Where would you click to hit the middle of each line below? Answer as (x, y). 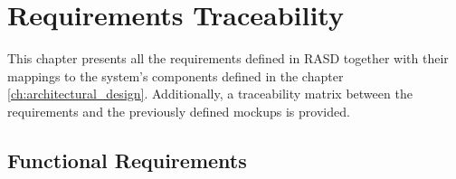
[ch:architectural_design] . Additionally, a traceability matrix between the (210, 94)
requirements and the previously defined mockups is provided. (179, 111)
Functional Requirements (127, 160)
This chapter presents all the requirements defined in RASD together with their (228, 58)
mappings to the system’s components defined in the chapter (176, 75)
